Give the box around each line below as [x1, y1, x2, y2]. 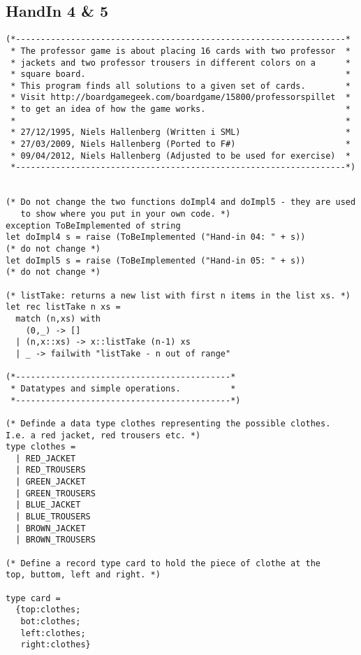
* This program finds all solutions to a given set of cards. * [10, 80, 351, 91]
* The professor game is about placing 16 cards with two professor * [10, 45, 351, 56]
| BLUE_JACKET [15, 500, 81, 510]
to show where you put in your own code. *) [20, 209, 231, 219]
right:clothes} [20, 640, 91, 650]
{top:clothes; [15, 605, 81, 615]
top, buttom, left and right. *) [6, 570, 161, 580]
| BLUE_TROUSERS [15, 512, 91, 522]
